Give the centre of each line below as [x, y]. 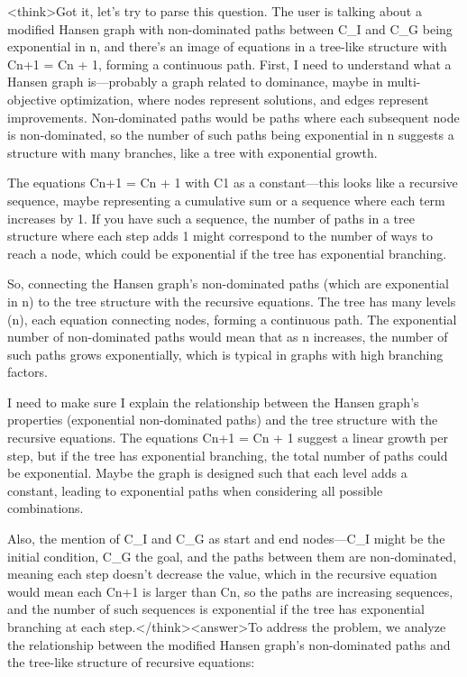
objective [32, 99]
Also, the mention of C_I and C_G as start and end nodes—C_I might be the [226, 539]
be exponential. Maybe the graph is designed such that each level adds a [207, 473]
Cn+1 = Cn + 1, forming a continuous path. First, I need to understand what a [229, 64]
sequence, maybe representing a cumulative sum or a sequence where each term [226, 200]
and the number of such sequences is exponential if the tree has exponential [216, 609]
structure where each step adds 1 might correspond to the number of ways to [220, 236]
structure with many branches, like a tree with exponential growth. [192, 152]
